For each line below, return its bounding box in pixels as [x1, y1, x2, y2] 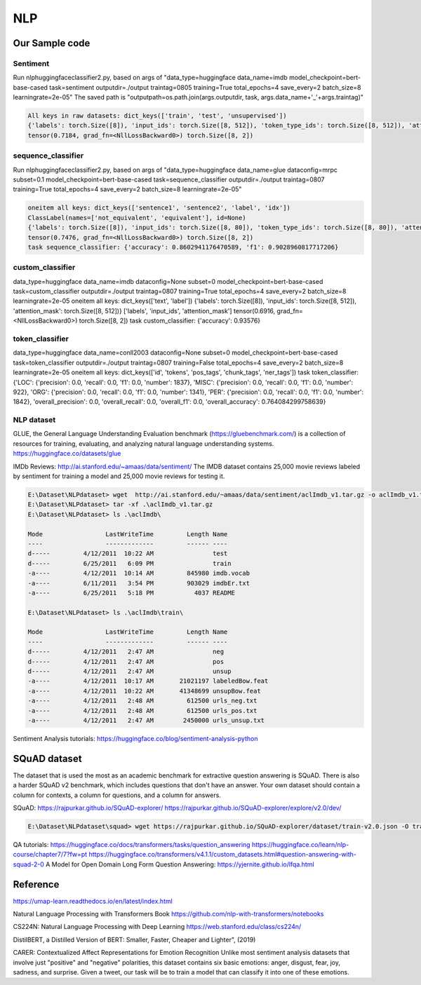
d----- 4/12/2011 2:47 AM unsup [27, 667, 232, 676]
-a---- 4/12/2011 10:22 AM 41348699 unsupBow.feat [27, 687, 261, 695]
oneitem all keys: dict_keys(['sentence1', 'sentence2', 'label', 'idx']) [27, 204, 291, 212]
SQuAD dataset [13, 752, 82, 764]
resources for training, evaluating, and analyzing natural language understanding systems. [13, 439, 274, 448]
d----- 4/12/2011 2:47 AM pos [27, 658, 225, 665]
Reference [13, 878, 60, 890]
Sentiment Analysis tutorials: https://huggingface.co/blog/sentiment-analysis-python [13, 734, 258, 742]
